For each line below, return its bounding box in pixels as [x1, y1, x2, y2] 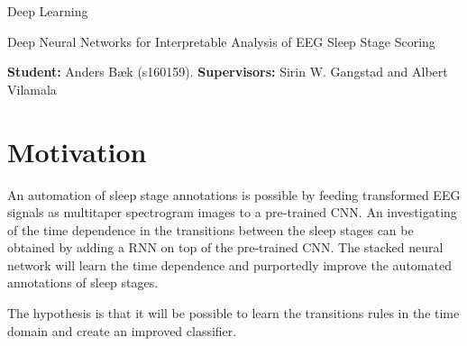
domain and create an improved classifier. [7, 321, 237, 340]
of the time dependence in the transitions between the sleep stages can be [7, 220, 414, 239]
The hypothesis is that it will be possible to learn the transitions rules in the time [7, 304, 460, 323]
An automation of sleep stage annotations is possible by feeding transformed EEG [7, 185, 461, 204]
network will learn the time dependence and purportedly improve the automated [7, 255, 452, 274]
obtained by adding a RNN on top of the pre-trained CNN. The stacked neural [7, 238, 444, 257]
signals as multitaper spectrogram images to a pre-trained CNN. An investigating [7, 203, 457, 222]
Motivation [7, 132, 147, 169]
